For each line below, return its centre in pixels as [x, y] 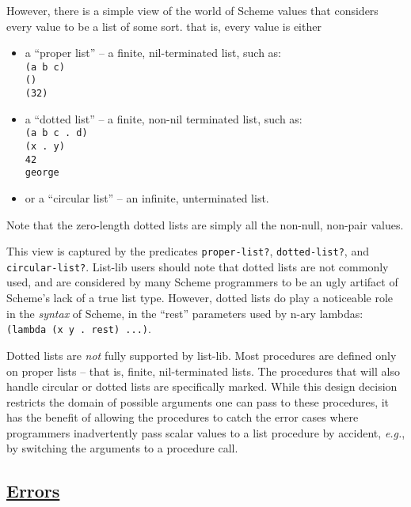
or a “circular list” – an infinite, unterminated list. [147, 197]
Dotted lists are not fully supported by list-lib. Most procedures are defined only [202, 355]
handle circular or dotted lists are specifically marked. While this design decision [202, 386]
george [42, 173]
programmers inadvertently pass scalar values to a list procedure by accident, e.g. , [206, 432]
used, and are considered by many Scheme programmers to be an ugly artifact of [202, 282]
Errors [33, 491]
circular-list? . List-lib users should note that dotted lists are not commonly [198, 266]
